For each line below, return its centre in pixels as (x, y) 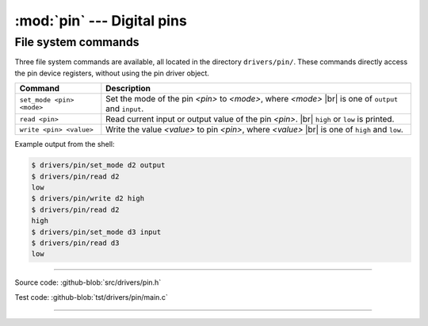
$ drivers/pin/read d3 (75, 243)
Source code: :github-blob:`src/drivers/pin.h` (88, 282)
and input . (125, 109)
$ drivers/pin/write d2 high (88, 199)
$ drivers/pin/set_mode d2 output (98, 165)
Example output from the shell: (65, 144)
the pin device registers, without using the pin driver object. (112, 73)
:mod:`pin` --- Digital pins (101, 21)
